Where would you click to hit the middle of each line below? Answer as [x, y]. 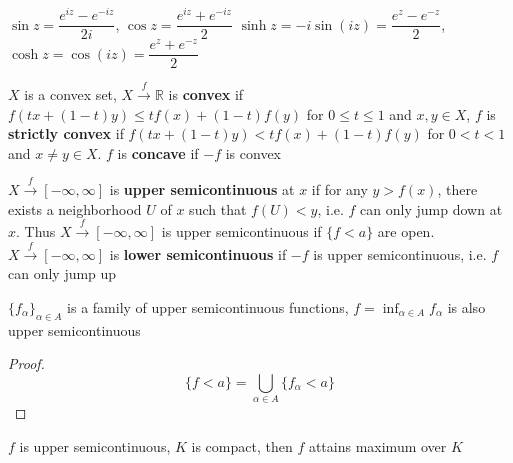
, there [457, 189]
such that [218, 208]
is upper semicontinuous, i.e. [400, 253]
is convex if [206, 94]
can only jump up [62, 273]
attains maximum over [377, 445]
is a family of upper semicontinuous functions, [208, 306]
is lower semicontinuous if [198, 253]
